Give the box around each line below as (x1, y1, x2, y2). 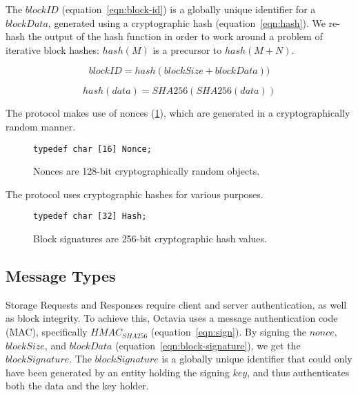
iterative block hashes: (6, 42, 99, 57)
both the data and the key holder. (6, 378, 149, 393)
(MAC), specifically (6, 325, 88, 339)
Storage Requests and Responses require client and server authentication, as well (6, 297, 347, 311)
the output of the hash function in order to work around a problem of (28, 29, 323, 43)
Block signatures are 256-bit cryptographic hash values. (33, 231, 267, 246)
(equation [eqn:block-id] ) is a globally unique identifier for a (61, 2, 316, 16)
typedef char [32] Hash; (33, 211, 147, 222)
